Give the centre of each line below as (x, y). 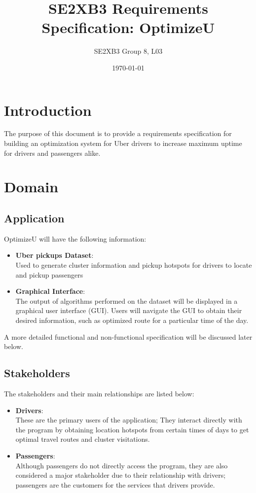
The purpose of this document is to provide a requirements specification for (118, 133)
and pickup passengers (49, 274)
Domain (31, 187)
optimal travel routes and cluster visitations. (83, 439)
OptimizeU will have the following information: (75, 238)
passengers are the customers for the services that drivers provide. (115, 484)
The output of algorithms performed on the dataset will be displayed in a (127, 300)
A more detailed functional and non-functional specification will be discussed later (128, 336)
